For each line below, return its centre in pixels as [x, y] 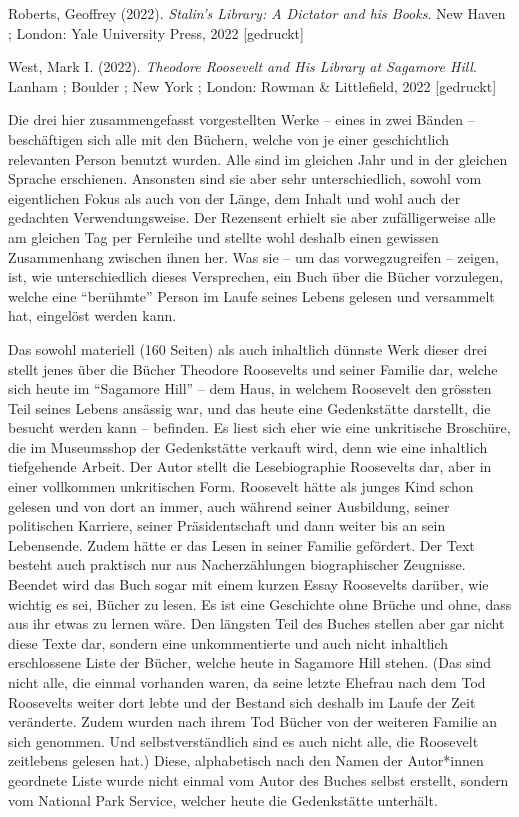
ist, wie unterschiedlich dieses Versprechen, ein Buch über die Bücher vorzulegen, [256, 276]
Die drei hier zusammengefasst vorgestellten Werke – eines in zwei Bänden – [241, 119]
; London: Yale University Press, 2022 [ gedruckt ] [156, 32]
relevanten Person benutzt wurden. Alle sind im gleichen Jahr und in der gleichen [258, 158]
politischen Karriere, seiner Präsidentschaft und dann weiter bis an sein [227, 525]
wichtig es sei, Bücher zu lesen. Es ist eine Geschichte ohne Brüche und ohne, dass [260, 603]
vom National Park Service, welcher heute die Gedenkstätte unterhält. [223, 799]
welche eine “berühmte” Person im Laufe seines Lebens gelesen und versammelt [251, 295]
